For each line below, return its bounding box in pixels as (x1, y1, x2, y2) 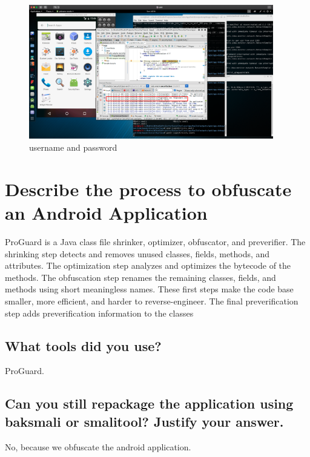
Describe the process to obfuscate (5, 176, 292, 201)
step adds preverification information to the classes (5, 306, 194, 319)
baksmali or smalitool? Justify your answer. (5, 412, 284, 430)
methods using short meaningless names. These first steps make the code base (5, 283, 294, 295)
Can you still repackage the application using (5, 394, 294, 413)
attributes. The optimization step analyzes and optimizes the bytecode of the (5, 259, 291, 272)
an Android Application (5, 200, 208, 225)
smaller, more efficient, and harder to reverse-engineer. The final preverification (5, 294, 298, 307)
